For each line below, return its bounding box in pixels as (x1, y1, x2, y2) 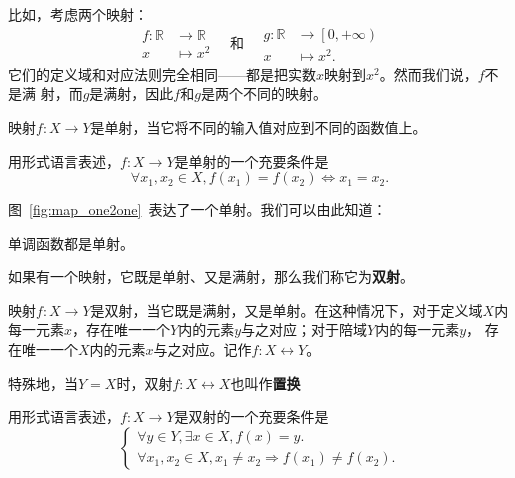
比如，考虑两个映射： (8, 4, 148, 24)
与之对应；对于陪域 (241, 319, 368, 340)
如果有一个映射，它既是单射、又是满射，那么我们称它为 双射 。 (8, 266, 414, 287)
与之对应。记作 (153, 339, 252, 360)
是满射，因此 (89, 83, 174, 104)
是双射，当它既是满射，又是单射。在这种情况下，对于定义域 (90, 299, 483, 320)
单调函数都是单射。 (8, 232, 134, 253)
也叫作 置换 (230, 372, 301, 393)
